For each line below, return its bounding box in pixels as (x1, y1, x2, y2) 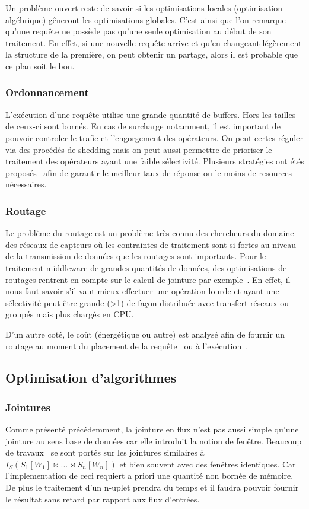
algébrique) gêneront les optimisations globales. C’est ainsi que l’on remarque (5, 13, 286, 26)
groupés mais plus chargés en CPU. (5, 308, 134, 320)
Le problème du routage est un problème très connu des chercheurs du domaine (5, 227, 294, 239)
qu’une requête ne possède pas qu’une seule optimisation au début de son (5, 25, 272, 37)
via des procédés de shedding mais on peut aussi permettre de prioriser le (5, 143, 272, 155)
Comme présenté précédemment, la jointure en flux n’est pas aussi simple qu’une (5, 423, 299, 435)
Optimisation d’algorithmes (5, 368, 177, 387)
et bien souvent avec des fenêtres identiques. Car (119, 457, 296, 470)
